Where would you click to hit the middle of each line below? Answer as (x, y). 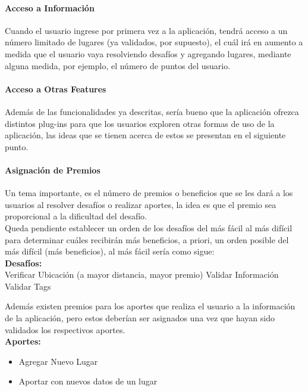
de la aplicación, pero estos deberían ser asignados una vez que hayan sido (140, 318)
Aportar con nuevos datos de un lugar (88, 381)
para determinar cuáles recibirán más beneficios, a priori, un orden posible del (147, 239)
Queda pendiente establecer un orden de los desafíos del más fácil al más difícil (149, 227)
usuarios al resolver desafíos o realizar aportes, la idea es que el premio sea (141, 204)
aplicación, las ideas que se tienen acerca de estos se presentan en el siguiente (145, 135)
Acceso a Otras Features (56, 89)
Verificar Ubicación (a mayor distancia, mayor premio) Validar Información (142, 274)
